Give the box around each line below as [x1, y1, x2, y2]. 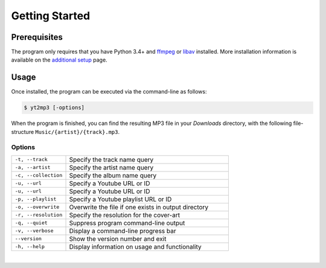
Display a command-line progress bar [69, 226, 176, 235]
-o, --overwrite [14, 204, 60, 211]
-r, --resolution [14, 212, 63, 219]
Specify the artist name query [69, 163, 154, 171]
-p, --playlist [14, 196, 57, 202]
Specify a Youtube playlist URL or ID [69, 195, 172, 203]
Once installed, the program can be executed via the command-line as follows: [11, 88, 207, 95]
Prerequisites [11, 32, 63, 42]
